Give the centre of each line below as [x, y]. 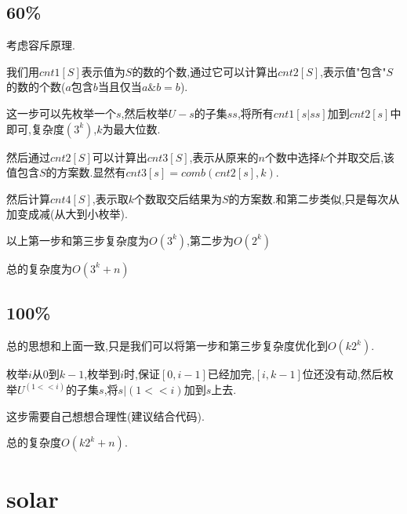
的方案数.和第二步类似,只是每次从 [314, 198]
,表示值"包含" [353, 71]
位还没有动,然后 [342, 374]
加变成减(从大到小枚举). [67, 214]
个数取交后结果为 [178, 198]
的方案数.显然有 [86, 172]
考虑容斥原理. [41, 45]
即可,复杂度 [35, 128]
